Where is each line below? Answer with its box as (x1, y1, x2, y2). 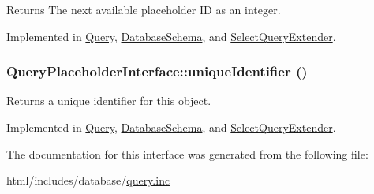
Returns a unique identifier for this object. (6, 92, 211, 109)
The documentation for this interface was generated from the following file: (6, 145, 368, 162)
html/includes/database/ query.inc (6, 172, 170, 188)
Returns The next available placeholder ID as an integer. (6, 2, 281, 17)
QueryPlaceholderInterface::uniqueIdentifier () (6, 62, 308, 81)
